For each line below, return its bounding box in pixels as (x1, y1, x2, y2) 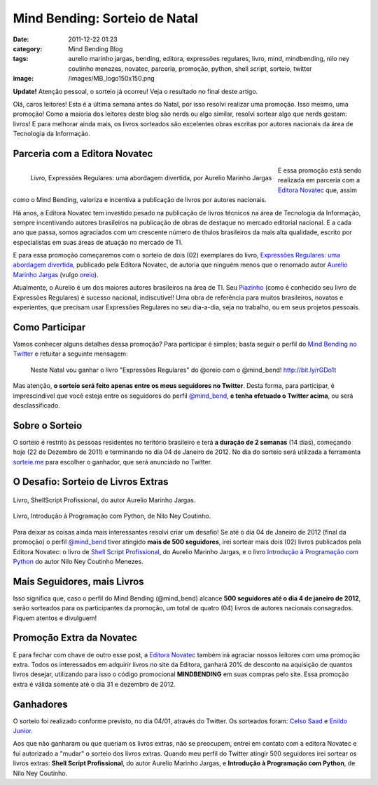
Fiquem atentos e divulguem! (13, 614, 97, 622)
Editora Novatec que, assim (277, 186, 357, 194)
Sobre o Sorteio (13, 420, 83, 431)
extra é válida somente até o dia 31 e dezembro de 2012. (13, 680, 176, 688)
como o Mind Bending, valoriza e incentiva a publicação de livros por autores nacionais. (13, 196, 267, 204)
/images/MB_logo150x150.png (68, 74, 155, 83)
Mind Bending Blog (68, 44, 123, 53)
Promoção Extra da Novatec (13, 632, 138, 644)
